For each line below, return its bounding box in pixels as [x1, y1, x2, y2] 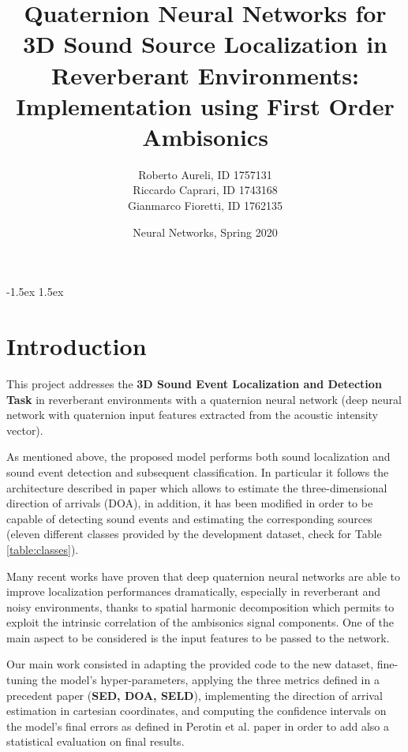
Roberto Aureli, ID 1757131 [138, 166, 272, 182]
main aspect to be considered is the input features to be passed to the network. [6, 629, 390, 645]
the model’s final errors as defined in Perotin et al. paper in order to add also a [6, 717, 389, 734]
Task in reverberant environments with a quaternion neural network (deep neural [6, 391, 402, 407]
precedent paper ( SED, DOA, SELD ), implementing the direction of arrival [6, 687, 383, 703]
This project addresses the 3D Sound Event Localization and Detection [6, 375, 382, 391]
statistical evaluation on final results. [6, 733, 185, 750]
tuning [6, 672, 38, 688]
